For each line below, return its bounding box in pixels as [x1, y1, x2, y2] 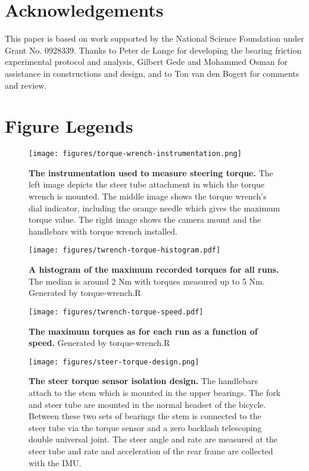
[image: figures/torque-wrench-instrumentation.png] [29, 149, 242, 158]
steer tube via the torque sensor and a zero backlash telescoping [29, 421, 262, 433]
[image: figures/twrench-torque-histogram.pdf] [29, 246, 221, 255]
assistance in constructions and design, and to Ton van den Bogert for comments [5, 67, 299, 79]
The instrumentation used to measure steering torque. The [29, 166, 273, 179]
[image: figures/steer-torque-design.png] [29, 357, 199, 366]
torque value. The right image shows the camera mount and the [29, 213, 261, 226]
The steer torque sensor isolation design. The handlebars [29, 375, 258, 387]
